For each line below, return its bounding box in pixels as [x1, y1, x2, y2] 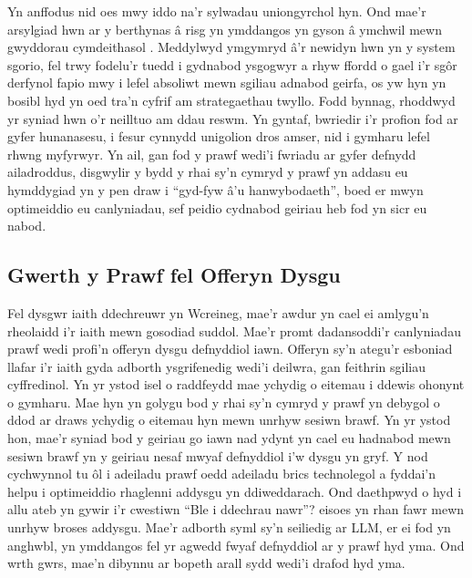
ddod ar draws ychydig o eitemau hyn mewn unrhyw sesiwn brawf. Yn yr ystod [7, 410, 451, 429]
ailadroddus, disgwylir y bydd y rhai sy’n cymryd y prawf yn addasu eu [7, 162, 408, 181]
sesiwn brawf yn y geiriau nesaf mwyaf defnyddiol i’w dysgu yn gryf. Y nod [7, 446, 428, 465]
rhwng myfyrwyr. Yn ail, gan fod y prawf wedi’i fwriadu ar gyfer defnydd [7, 144, 416, 163]
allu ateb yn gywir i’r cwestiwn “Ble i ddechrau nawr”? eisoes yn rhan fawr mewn [7, 500, 465, 519]
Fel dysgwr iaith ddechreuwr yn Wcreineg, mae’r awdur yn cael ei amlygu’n [7, 303, 429, 322]
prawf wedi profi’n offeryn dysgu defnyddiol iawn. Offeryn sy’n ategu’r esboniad [7, 339, 453, 358]
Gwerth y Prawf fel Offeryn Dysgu [7, 261, 341, 289]
